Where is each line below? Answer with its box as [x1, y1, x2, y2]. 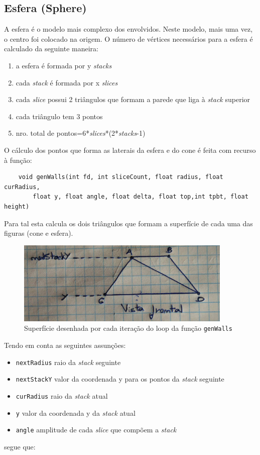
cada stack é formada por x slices [16, 77, 118, 87]
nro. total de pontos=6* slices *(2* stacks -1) [16, 128, 146, 138]
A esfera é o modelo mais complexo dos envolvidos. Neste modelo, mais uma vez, [4, 24, 253, 34]
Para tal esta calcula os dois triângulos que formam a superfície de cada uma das [4, 218, 253, 228]
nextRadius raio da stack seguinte [16, 356, 121, 367]
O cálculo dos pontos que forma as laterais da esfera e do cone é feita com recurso [4, 144, 256, 155]
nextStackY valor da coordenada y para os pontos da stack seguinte [16, 374, 224, 384]
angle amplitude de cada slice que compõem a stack [16, 424, 177, 435]
